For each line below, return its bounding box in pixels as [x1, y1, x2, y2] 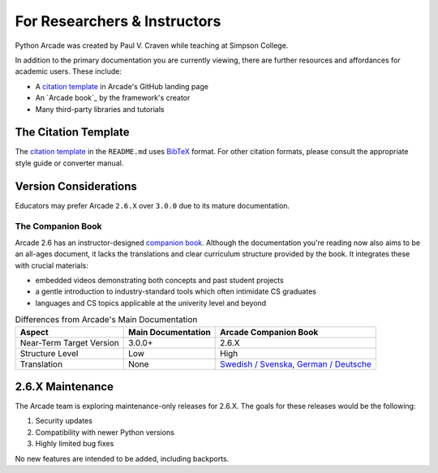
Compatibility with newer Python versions [35, 427, 174, 437]
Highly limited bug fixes [35, 439, 114, 449]
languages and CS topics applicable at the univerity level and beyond [35, 298, 267, 307]
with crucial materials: [15, 260, 88, 270]
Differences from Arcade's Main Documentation [15, 314, 198, 325]
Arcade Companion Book [220, 326, 319, 338]
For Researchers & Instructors [15, 12, 221, 30]
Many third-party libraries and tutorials [35, 104, 165, 114]
